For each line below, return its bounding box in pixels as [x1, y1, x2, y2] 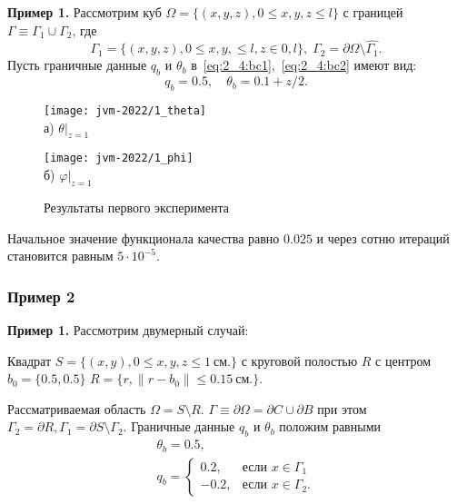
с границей [343, 3, 403, 21]
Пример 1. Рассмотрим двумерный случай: [7, 320, 249, 339]
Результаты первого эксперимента [44, 197, 229, 216]
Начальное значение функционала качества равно [7, 228, 280, 247]
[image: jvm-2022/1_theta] [44, 104, 206, 117]
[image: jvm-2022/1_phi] [44, 152, 194, 165]
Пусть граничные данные [7, 55, 147, 74]
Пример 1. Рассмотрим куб [7, 3, 162, 21]
